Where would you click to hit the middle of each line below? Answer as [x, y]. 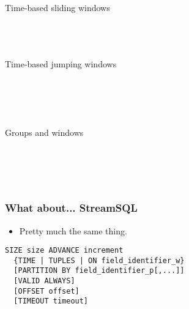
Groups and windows [44, 132]
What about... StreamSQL [71, 208]
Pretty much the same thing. [73, 230]
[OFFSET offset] [46, 291]
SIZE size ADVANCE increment [64, 251]
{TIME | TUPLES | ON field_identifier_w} [99, 260]
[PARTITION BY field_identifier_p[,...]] [99, 271]
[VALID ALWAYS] [44, 281]
